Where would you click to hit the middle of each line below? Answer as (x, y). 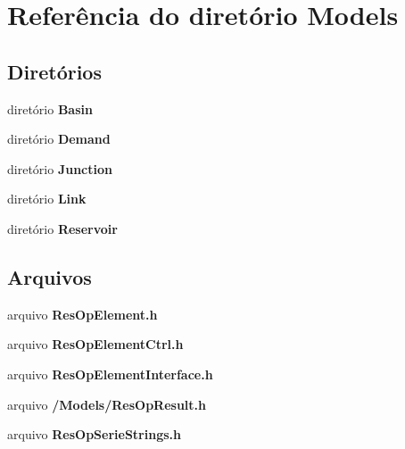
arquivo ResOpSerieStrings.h (94, 434)
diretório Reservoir (62, 228)
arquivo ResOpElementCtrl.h (95, 344)
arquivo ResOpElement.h (83, 314)
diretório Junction (60, 168)
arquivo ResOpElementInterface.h (110, 374)
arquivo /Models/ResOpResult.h (107, 404)
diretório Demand (59, 139)
